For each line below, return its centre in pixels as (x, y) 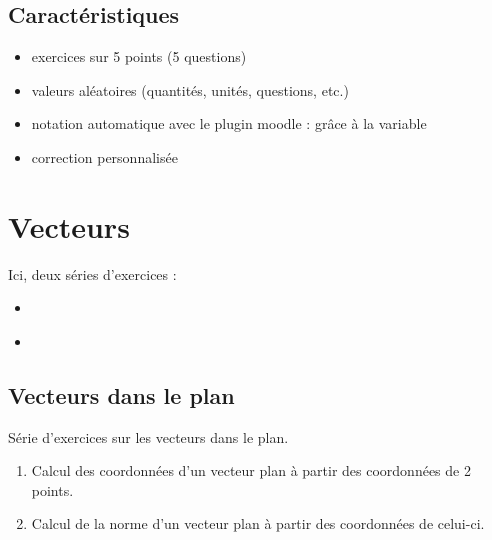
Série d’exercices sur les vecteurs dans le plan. (148, 436)
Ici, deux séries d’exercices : (92, 273)
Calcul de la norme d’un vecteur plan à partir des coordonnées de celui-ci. (258, 523)
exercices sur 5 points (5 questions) (139, 56)
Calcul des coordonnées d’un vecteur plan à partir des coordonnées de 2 (251, 470)
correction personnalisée (104, 156)
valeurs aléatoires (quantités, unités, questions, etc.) (190, 89)
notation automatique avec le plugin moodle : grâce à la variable (229, 123)
